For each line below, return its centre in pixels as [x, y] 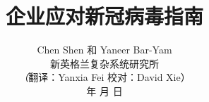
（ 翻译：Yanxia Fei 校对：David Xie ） [104, 77]
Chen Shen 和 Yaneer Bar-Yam [104, 50]
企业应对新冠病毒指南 [104, 16]
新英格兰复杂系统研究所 [104, 63]
